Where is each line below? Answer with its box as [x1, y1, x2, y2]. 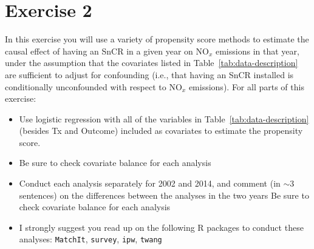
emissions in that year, [215, 44, 299, 57]
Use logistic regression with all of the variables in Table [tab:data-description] [19, 112, 309, 125]
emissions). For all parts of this [188, 80, 304, 93]
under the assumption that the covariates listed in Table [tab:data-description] [5, 56, 298, 69]
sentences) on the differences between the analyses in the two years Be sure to [19, 188, 309, 201]
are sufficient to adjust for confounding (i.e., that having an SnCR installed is [5, 68, 294, 81]
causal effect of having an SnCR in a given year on [5, 44, 193, 57]
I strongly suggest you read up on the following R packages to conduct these [19, 221, 304, 233]
